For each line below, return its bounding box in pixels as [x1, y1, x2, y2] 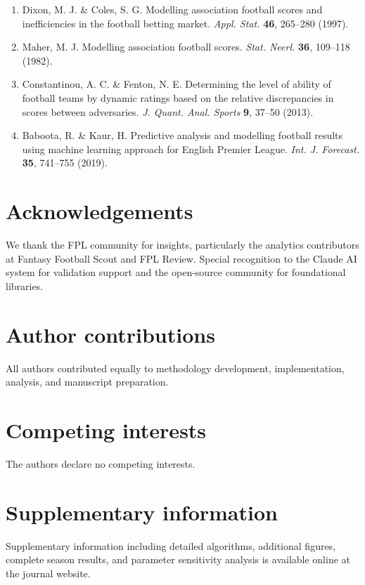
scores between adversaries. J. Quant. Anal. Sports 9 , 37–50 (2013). [22, 104, 314, 119]
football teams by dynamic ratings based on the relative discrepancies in [22, 90, 334, 105]
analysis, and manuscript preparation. [6, 374, 169, 389]
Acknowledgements [6, 197, 193, 225]
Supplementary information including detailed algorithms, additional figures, [6, 538, 336, 553]
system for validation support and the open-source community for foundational [6, 265, 346, 280]
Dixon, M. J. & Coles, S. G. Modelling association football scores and [22, 2, 323, 16]
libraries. [6, 278, 44, 293]
